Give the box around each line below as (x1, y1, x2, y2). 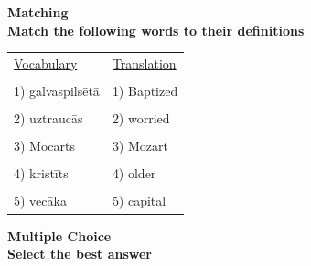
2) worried (112, 109, 170, 128)
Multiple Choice (7, 226, 112, 245)
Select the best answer (7, 244, 152, 263)
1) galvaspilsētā (14, 81, 100, 101)
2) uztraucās (14, 109, 83, 128)
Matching (7, 3, 69, 21)
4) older (112, 164, 156, 183)
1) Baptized (112, 81, 178, 101)
